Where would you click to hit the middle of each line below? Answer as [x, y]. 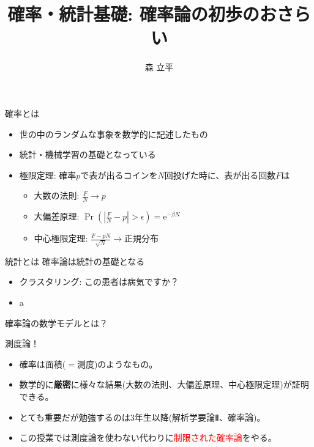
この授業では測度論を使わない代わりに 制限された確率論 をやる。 [148, 438]
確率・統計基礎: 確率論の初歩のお [142, 14]
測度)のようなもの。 [117, 364]
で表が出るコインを [119, 175]
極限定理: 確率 [48, 175]
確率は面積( [43, 364]
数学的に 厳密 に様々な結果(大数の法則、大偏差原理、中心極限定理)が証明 [164, 384]
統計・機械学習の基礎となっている [88, 154]
